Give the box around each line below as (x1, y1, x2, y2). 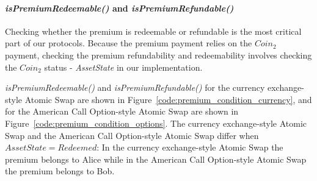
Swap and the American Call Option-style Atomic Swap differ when (5, 129, 259, 141)
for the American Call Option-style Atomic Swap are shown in (5, 105, 239, 118)
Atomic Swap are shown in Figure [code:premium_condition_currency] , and (24, 93, 312, 105)
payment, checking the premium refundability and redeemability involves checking (5, 48, 312, 61)
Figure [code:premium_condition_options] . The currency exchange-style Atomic (5, 116, 307, 129)
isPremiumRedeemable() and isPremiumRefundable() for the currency (5, 81, 265, 94)
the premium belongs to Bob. (5, 165, 115, 177)
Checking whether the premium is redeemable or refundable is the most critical (5, 24, 302, 37)
